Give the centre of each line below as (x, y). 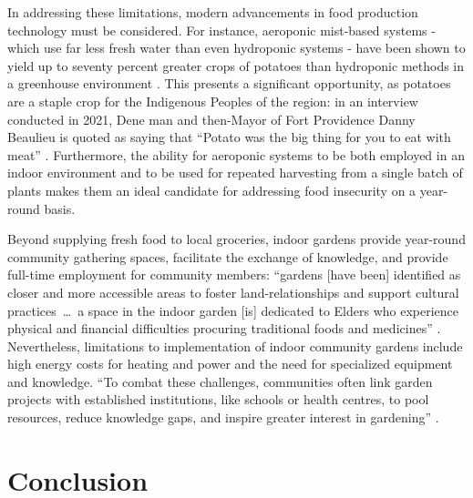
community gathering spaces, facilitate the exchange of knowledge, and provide (228, 256)
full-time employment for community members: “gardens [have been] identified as (234, 274)
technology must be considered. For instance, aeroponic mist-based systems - (221, 30)
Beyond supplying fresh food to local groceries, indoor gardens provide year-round (236, 239)
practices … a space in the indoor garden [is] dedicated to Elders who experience (233, 310)
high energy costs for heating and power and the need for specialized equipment (230, 364)
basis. (60, 208)
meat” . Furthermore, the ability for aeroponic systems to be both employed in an (236, 154)
